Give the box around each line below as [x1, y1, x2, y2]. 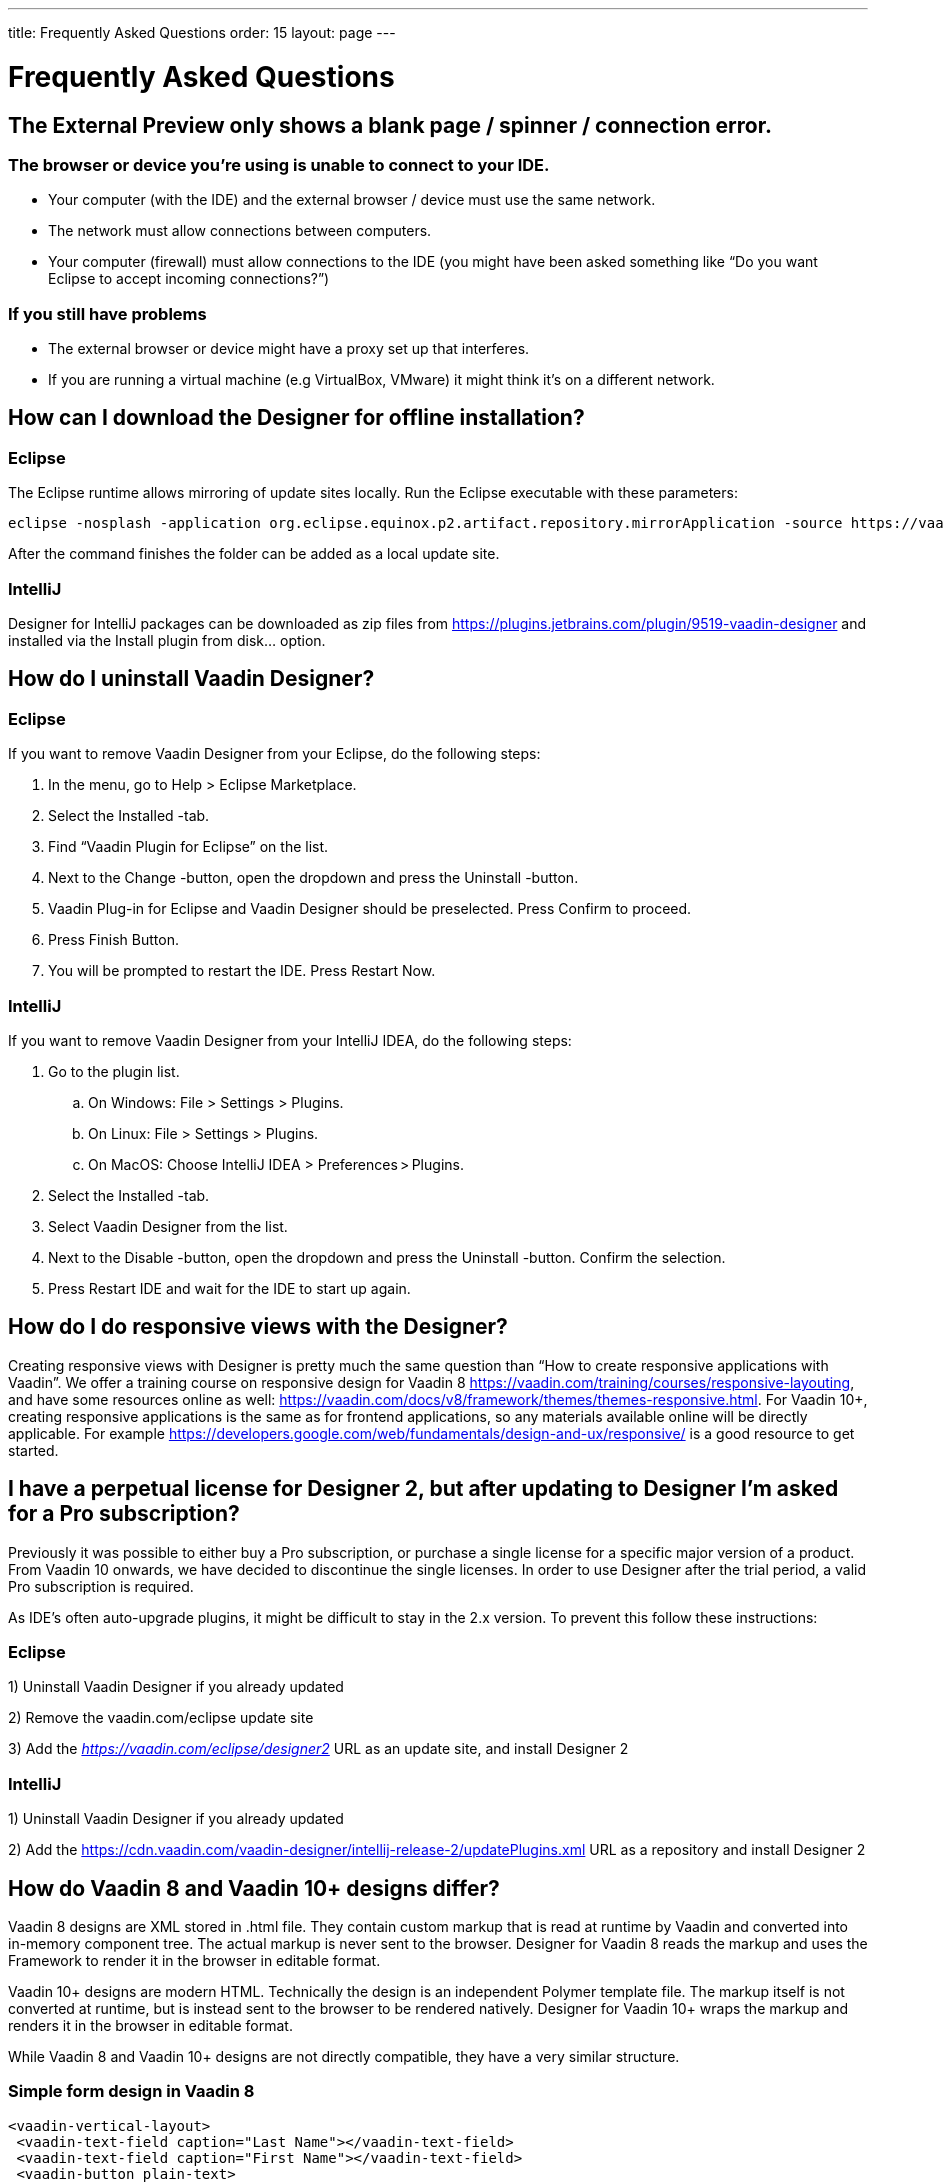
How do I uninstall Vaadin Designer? [8, 666, 375, 692]
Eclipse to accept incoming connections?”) [48, 270, 330, 288]
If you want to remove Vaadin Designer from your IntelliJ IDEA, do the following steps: [8, 1031, 572, 1049]
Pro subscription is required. [8, 1577, 194, 1595]
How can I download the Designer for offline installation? [8, 405, 585, 431]
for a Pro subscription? [8, 1501, 240, 1527]
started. [8, 1441, 59, 1459]
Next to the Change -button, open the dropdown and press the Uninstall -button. [48, 869, 579, 887]
